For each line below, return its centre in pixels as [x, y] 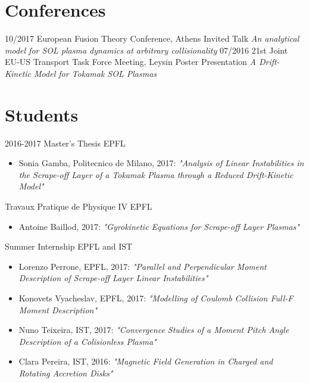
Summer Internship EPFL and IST [69, 246]
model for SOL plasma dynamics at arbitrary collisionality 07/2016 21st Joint [146, 50]
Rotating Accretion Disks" [66, 373]
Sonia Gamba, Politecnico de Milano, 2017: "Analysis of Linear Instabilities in [161, 163]
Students [42, 114]
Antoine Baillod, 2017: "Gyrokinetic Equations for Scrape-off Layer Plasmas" [159, 226]
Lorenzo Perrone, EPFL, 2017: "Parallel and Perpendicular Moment [143, 266]
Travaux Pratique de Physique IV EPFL [79, 206]
